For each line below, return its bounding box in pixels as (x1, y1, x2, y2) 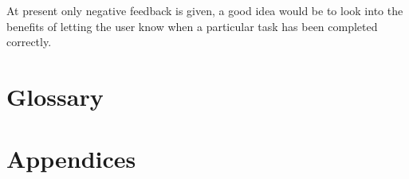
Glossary (6, 80, 104, 112)
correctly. (6, 33, 52, 50)
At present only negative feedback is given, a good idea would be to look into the (6, 2, 403, 18)
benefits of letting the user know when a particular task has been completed (6, 18, 378, 34)
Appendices (6, 142, 136, 175)
